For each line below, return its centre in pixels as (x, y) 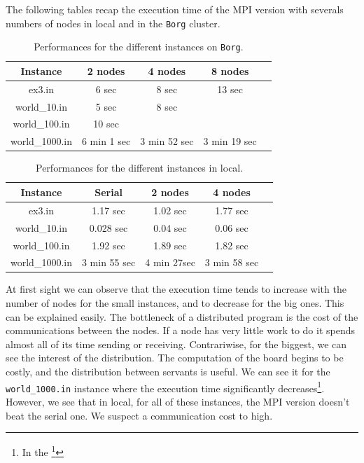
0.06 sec (232, 227)
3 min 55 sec (108, 262)
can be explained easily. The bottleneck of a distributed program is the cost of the (182, 316)
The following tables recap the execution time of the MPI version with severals (175, 9)
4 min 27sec (170, 262)
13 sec (230, 89)
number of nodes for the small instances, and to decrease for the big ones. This (175, 303)
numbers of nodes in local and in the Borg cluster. (113, 23)
